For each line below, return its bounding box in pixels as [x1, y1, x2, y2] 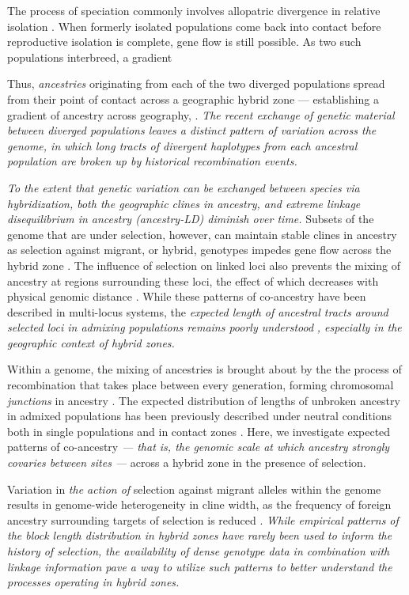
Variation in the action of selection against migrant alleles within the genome [7, 480, 381, 497]
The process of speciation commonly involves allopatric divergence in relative [7, 2, 381, 18]
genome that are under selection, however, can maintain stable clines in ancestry [7, 225, 397, 242]
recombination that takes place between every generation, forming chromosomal [7, 377, 394, 393]
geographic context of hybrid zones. [7, 334, 175, 351]
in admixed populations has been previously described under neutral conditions [7, 407, 392, 424]
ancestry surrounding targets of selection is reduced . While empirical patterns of [7, 511, 399, 528]
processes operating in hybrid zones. [7, 574, 180, 590]
